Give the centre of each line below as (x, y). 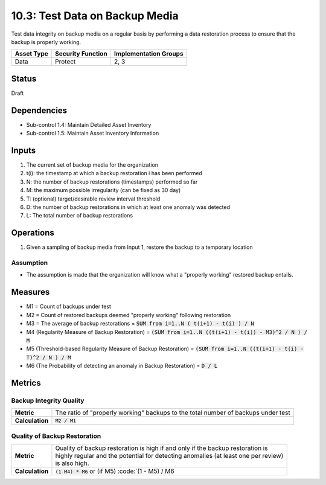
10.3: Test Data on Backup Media (95, 16)
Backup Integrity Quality (48, 400)
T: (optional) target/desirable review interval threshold (93, 199)
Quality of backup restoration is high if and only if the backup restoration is (161, 448)
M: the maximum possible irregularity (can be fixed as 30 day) (104, 190)
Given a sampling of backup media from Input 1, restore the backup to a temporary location (139, 247)
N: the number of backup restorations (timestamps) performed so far (112, 182)
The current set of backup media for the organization (92, 165)
